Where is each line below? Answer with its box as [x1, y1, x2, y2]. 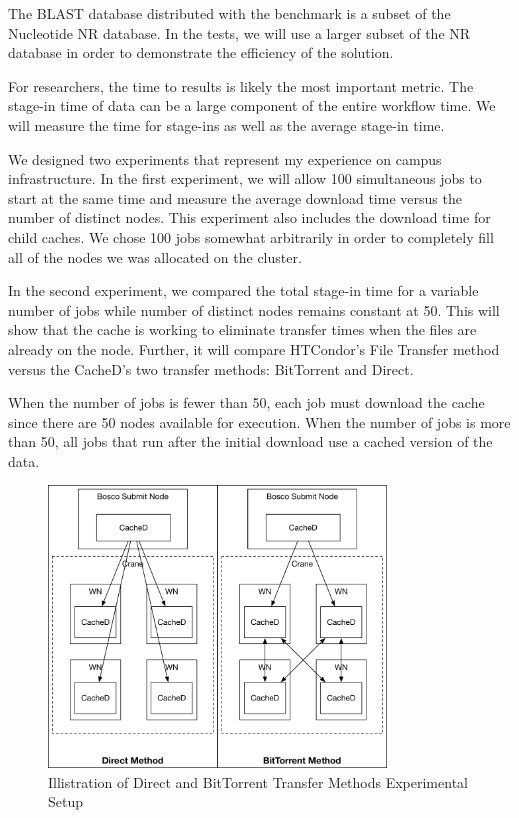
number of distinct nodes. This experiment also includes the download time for [8, 207, 491, 228]
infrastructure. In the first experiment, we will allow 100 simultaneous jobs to [8, 168, 482, 189]
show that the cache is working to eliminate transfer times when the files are [8, 319, 477, 340]
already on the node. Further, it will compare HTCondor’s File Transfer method [8, 338, 500, 359]
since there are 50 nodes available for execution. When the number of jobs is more [8, 411, 511, 432]
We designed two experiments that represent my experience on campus [8, 148, 442, 169]
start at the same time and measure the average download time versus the [8, 187, 462, 208]
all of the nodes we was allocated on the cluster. [8, 246, 302, 267]
